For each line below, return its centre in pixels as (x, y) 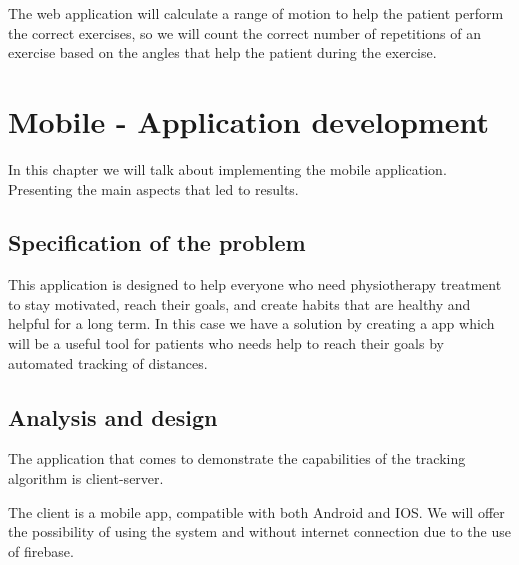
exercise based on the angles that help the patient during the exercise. (222, 52)
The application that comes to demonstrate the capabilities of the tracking (237, 458)
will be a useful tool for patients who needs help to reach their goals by (226, 343)
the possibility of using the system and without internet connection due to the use (259, 531)
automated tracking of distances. (108, 362)
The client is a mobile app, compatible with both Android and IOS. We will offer (256, 511)
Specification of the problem (157, 242)
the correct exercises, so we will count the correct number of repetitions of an (245, 32)
